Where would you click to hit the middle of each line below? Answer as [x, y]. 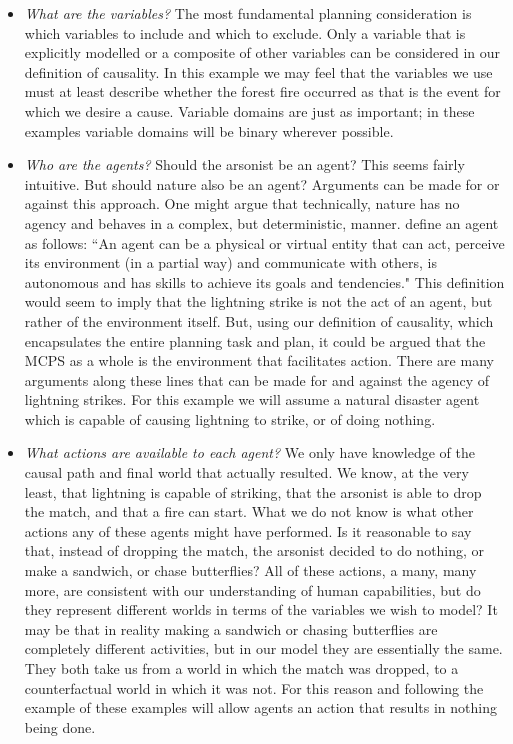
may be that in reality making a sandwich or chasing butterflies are [231, 628]
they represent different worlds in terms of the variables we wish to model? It [261, 609]
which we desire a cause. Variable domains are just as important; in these [249, 110]
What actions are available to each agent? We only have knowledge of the [249, 452]
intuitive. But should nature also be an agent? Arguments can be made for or [262, 183]
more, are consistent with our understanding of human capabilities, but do [252, 589]
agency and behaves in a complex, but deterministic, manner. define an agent [261, 222]
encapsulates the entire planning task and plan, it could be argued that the [255, 340]
